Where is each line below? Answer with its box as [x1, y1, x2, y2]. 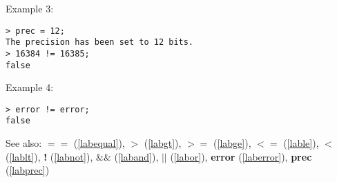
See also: [6, 136, 42, 150]
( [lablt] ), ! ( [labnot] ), [6, 149, 93, 163]
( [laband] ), [114, 149, 159, 163]
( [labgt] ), [144, 136, 182, 150]
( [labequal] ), [73, 136, 125, 150]
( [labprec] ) [6, 163, 50, 177]
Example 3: [6, 1, 54, 15]
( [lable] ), [283, 136, 319, 150]
